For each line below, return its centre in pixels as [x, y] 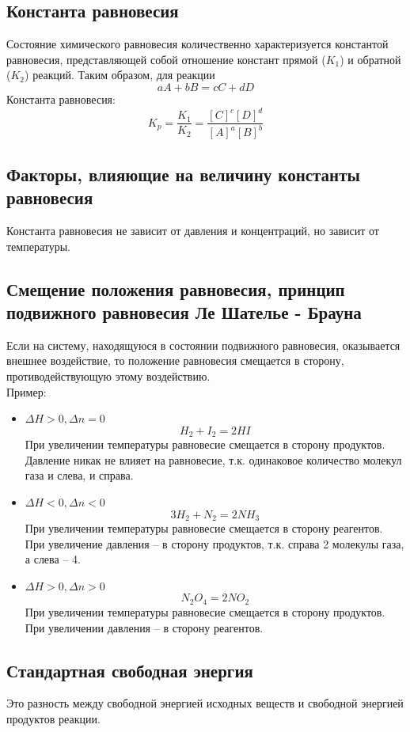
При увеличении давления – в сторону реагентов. [144, 627]
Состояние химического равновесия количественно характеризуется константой [197, 44]
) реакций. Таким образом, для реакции [120, 75]
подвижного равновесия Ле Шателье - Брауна [184, 312]
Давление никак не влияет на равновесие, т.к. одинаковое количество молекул [213, 459]
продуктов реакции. [53, 718]
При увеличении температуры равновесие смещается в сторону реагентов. [204, 528]
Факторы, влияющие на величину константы [183, 174]
